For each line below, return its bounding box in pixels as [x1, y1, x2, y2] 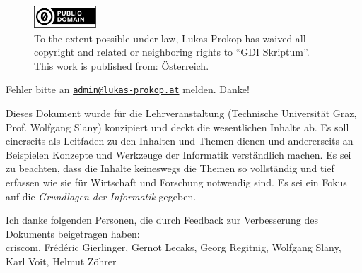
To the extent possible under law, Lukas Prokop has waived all [34, 30, 306, 45]
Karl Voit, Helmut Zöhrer [6, 253, 117, 268]
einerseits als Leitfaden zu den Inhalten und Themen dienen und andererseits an [6, 133, 354, 148]
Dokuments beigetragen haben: [6, 226, 140, 241]
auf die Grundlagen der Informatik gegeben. [6, 188, 197, 203]
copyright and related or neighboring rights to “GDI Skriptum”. [34, 44, 310, 59]
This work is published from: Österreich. [34, 58, 209, 73]
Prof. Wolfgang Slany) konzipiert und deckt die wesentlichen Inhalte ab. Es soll [6, 119, 349, 134]
